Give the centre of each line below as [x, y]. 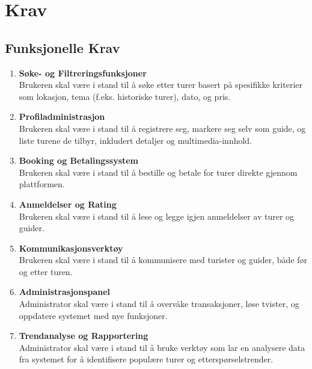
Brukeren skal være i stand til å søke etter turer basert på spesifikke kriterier [161, 85]
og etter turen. [46, 271]
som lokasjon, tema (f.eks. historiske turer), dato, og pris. [125, 96]
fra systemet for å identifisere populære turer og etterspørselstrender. [146, 359]
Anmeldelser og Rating [68, 204]
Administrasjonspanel [65, 292]
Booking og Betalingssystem [79, 160]
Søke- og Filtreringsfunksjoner [83, 73]
